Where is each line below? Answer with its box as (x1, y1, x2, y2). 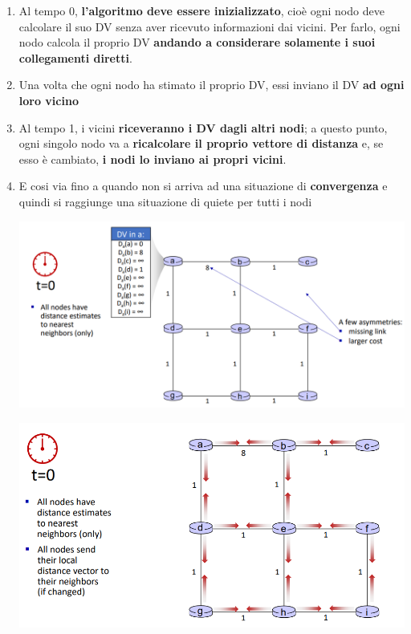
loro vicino (18, 91, 79, 108)
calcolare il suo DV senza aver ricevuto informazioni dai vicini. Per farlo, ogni (18, 18, 401, 35)
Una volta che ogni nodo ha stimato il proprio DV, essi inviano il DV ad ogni (18, 76, 405, 93)
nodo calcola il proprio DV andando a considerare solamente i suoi (18, 34, 376, 51)
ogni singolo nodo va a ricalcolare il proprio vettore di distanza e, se (18, 135, 384, 152)
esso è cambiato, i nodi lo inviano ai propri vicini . (18, 150, 287, 167)
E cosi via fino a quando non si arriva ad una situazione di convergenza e (18, 177, 388, 194)
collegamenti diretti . (18, 49, 132, 66)
